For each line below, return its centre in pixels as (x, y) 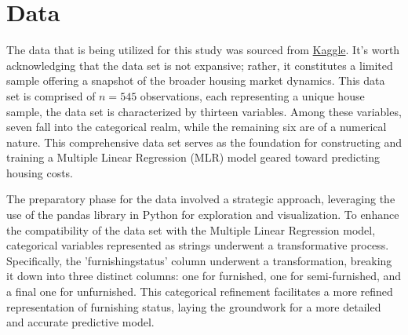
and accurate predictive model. (80, 322)
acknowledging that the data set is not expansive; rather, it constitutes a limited (200, 65)
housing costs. (40, 172)
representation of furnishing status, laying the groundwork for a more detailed (194, 306)
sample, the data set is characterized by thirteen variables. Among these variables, (204, 111)
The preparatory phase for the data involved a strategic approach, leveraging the (201, 199)
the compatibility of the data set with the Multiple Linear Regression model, (191, 229)
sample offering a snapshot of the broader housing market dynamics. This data (196, 80)
